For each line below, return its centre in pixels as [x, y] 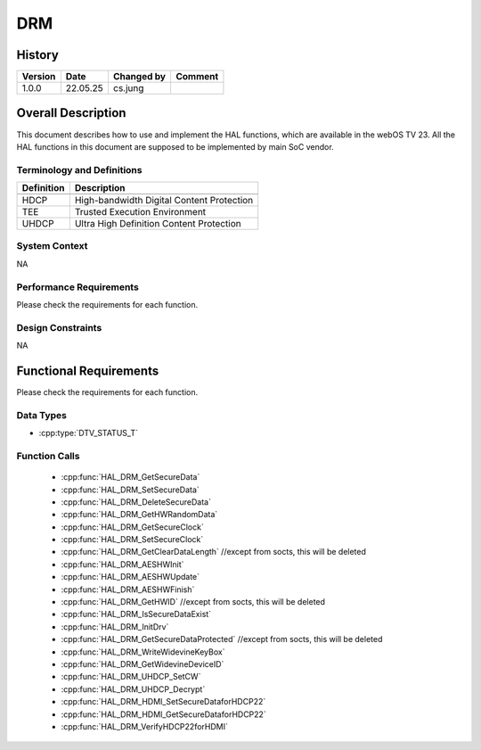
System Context [52, 246]
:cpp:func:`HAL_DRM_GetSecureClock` [132, 527]
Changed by [139, 77]
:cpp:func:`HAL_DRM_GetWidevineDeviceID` [143, 664]
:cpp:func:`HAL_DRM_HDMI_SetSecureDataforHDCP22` [163, 702]
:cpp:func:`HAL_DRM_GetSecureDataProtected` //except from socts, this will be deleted [222, 639]
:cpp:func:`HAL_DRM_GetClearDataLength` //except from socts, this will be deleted [214, 552]
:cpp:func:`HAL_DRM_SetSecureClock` [132, 540]
